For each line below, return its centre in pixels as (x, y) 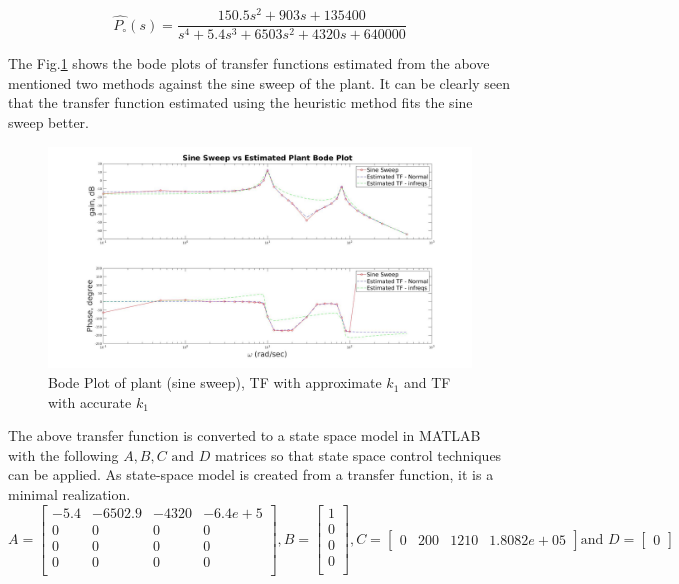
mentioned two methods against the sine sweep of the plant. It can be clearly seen (259, 82)
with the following (63, 454)
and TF (427, 382)
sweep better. (48, 121)
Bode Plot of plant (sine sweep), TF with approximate (215, 382)
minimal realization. (69, 494)
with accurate (90, 401)
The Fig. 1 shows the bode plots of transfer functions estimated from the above (249, 63)
